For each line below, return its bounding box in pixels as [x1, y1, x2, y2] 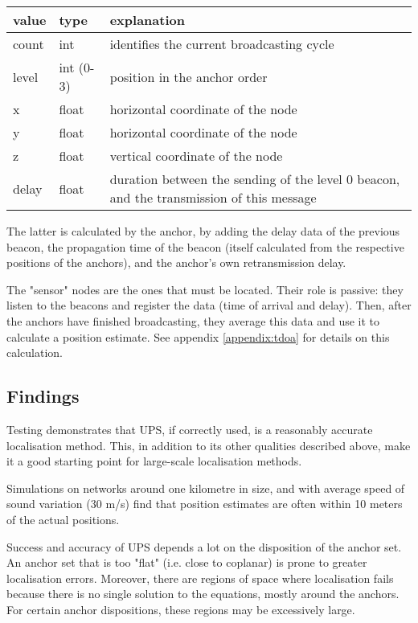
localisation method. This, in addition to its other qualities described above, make [6, 437, 411, 453]
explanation [109, 10, 185, 29]
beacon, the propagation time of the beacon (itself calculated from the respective [6, 238, 404, 255]
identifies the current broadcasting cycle [109, 35, 334, 53]
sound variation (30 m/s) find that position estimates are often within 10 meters [6, 495, 403, 512]
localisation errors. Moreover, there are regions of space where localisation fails [6, 569, 394, 586]
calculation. [6, 344, 64, 361]
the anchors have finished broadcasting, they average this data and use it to [6, 312, 380, 329]
